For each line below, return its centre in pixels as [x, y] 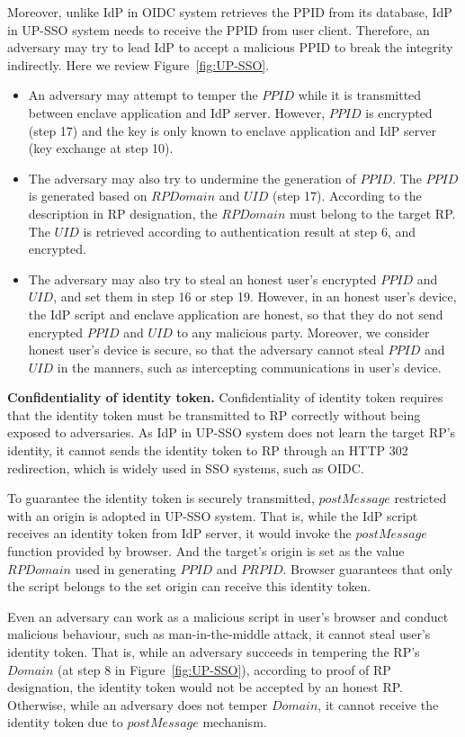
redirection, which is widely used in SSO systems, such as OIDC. [186, 467]
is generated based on [88, 196]
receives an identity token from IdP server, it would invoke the [179, 533]
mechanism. [235, 722]
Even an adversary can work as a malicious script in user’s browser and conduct [228, 616]
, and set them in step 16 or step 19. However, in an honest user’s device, [255, 297]
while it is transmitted [360, 95]
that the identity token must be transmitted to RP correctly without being [214, 414]
